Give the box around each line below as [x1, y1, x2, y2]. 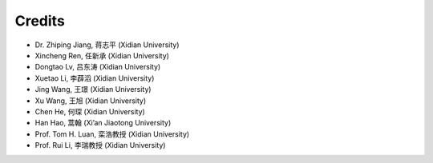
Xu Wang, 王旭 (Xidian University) [34, 96, 147, 105]
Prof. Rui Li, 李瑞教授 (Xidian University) [34, 141, 166, 150]
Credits [14, 12, 66, 30]
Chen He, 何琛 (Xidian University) [34, 106, 146, 116]
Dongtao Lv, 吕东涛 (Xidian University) [34, 62, 161, 72]
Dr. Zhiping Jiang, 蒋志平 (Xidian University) [34, 40, 180, 50]
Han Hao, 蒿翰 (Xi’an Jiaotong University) [34, 118, 172, 128]
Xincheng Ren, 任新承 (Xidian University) [34, 50, 170, 60]
